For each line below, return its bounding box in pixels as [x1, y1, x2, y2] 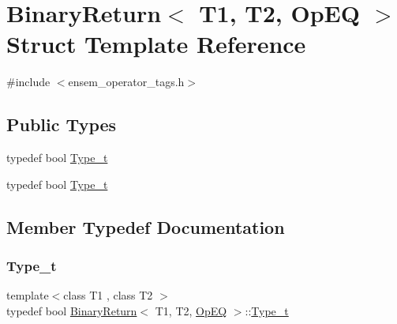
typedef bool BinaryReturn [6, 302, 137, 318]
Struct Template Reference [6, 28, 306, 60]
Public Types [6, 112, 117, 137]
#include [6, 73, 51, 90]
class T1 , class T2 [63, 287, 153, 303]
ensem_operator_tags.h [68, 73, 185, 90]
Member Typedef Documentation [6, 214, 285, 239]
